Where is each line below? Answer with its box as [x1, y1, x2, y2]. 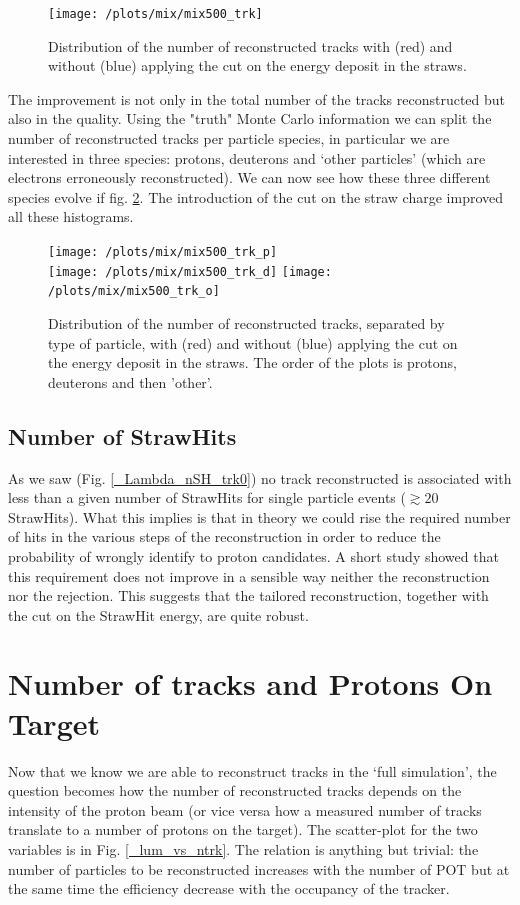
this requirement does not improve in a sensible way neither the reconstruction [8, 565, 490, 586]
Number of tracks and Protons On [8, 663, 493, 704]
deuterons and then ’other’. [48, 371, 213, 392]
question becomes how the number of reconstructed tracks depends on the [8, 780, 462, 801]
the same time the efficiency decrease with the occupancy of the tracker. [8, 878, 450, 899]
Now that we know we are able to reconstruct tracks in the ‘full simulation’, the [8, 760, 497, 781]
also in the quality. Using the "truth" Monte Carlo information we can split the [8, 108, 492, 129]
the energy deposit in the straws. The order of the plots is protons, [48, 352, 457, 373]
